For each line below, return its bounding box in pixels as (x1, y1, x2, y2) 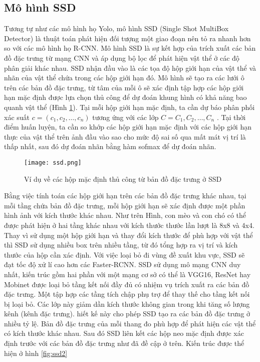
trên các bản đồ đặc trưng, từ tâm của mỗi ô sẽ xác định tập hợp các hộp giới (4, 82, 244, 92)
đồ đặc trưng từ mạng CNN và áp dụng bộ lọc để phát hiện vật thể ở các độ (4, 52, 239, 63)
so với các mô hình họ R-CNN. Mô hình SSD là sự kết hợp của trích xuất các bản (4, 43, 256, 53)
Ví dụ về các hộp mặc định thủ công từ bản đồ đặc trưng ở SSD (24, 173, 222, 184)
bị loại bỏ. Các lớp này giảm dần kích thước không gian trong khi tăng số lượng (4, 298, 250, 309)
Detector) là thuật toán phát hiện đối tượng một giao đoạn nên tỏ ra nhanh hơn (4, 33, 251, 43)
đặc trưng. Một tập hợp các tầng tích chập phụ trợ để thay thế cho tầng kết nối (4, 289, 250, 299)
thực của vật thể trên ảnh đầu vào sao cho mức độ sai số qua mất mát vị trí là (4, 131, 246, 142)
